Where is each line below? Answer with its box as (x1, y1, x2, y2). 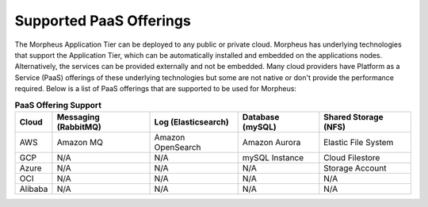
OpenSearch (154, 141, 201, 152)
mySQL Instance (242, 151, 304, 163)
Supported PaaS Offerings (14, 12, 192, 29)
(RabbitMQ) (56, 121, 102, 132)
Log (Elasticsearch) (154, 116, 229, 127)
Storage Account (323, 163, 387, 174)
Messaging (56, 111, 101, 122)
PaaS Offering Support (14, 99, 102, 110)
